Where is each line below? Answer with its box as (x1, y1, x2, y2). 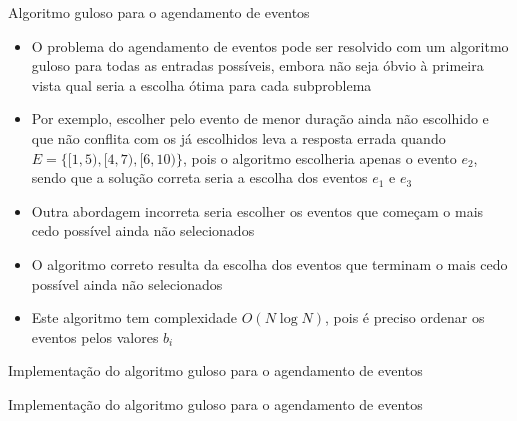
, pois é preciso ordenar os (325, 307, 485, 328)
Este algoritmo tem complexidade (31, 307, 238, 328)
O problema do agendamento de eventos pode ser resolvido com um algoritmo (31, 35, 509, 56)
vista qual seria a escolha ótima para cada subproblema (31, 74, 372, 95)
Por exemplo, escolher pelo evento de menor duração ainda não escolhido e (31, 108, 489, 129)
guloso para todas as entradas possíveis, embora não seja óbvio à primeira (31, 55, 484, 76)
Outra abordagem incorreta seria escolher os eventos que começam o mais (31, 200, 484, 221)
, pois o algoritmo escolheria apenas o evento (183, 147, 457, 168)
